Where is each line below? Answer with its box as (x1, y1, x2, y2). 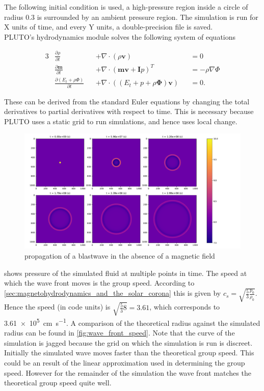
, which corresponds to (149, 301, 220, 312)
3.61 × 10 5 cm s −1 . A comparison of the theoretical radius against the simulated (4, 316, 260, 328)
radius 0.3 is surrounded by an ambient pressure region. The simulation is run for (4, 11, 258, 22)
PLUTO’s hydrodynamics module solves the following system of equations (4, 31, 236, 42)
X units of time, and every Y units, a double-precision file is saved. (4, 21, 213, 32)
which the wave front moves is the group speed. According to (4, 277, 195, 288)
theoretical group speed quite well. (4, 377, 112, 388)
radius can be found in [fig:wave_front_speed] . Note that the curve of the (4, 327, 235, 338)
